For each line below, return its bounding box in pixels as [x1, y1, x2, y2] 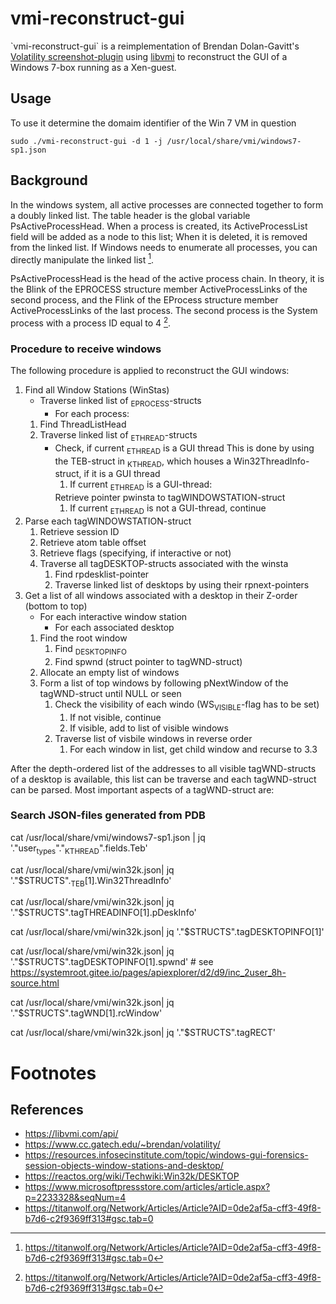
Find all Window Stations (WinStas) [24, 384, 170, 396]
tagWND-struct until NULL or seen [39, 687, 182, 699]
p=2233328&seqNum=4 [24, 1192, 127, 1204]
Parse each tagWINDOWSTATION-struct [24, 515, 192, 527]
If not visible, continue [69, 711, 162, 723]
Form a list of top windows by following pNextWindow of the [39, 677, 289, 689]
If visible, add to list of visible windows [69, 722, 229, 734]
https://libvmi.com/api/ [24, 1128, 119, 1140]
